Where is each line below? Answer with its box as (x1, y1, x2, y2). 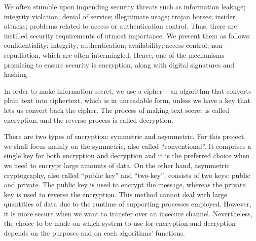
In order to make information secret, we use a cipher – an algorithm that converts (4, 85, 252, 96)
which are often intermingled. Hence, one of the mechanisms (42, 49, 224, 60)
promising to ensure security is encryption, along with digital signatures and (4, 59, 234, 69)
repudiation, (4, 49, 40, 60)
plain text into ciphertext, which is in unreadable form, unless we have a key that (4, 95, 250, 105)
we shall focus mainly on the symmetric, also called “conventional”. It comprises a (4, 140, 251, 151)
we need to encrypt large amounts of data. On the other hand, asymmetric (4, 160, 230, 170)
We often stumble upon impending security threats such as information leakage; (4, 1, 246, 11)
